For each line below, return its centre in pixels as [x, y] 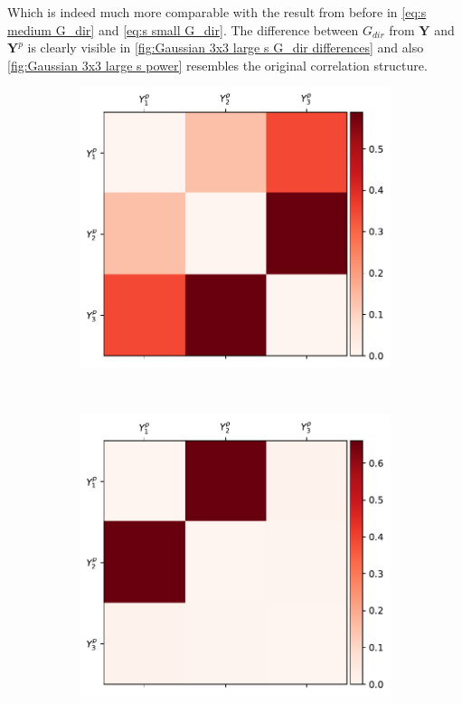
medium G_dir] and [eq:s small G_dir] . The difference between [183, 29]
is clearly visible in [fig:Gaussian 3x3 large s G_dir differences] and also [226, 48]
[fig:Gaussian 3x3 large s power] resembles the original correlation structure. [217, 65]
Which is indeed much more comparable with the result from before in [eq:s [217, 12]
